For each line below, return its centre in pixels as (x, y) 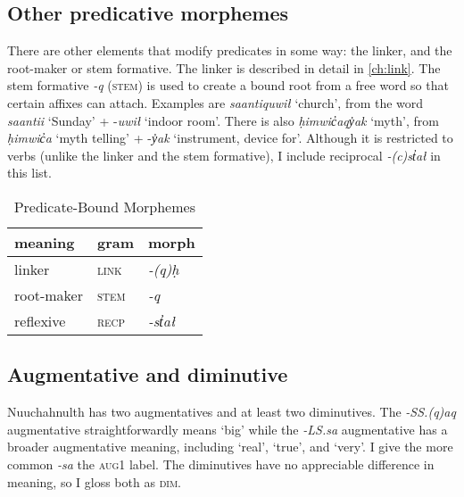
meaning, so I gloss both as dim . (94, 481)
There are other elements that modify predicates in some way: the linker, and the (230, 50)
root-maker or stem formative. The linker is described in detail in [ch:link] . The (224, 67)
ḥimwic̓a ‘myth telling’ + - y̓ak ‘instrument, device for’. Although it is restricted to (230, 138)
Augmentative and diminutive (148, 374)
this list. (29, 173)
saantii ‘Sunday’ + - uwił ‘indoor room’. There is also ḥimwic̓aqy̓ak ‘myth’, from (223, 120)
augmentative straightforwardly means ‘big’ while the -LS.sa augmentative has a (228, 429)
